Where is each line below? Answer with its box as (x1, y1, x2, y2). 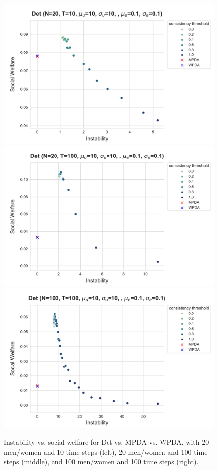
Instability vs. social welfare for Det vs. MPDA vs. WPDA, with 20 (4, 436, 209, 447)
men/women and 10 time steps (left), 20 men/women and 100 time (4, 446, 208, 457)
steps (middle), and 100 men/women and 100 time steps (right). (4, 456, 199, 467)
